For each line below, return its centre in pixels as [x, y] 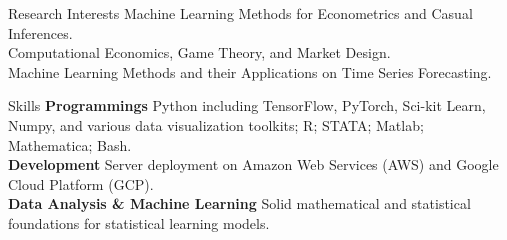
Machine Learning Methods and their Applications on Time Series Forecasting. [250, 71]
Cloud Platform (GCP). [81, 183]
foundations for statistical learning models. [139, 222]
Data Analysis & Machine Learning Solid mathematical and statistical [239, 203]
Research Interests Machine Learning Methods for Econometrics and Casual [240, 13]
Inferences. [40, 32]
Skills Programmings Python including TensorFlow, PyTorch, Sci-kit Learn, [247, 105]
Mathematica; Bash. [70, 144]
